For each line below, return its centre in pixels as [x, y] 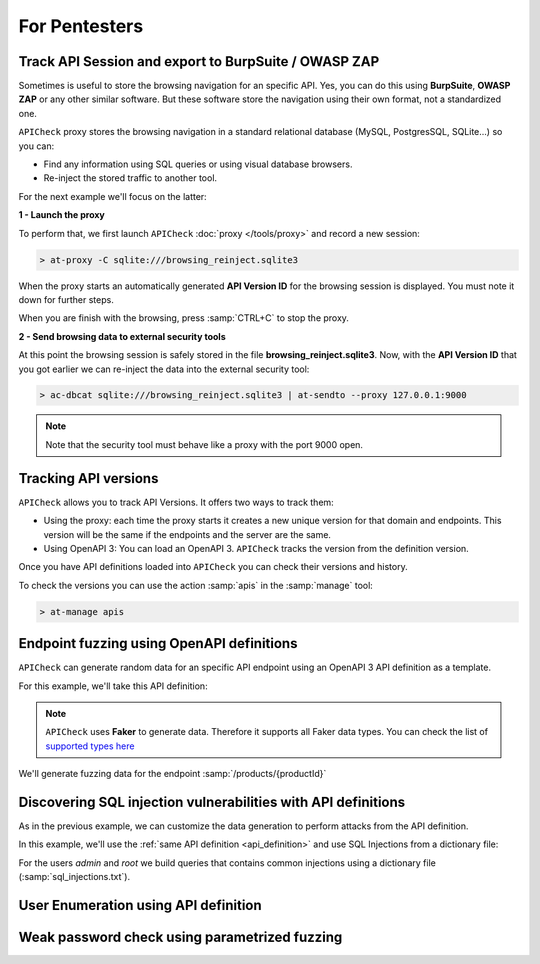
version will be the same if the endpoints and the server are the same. [187, 534]
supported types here [90, 746]
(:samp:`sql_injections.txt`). [74, 877]
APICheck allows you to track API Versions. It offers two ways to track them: [176, 502]
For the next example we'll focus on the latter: [112, 196]
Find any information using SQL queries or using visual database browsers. [198, 164]
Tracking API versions [88, 478]
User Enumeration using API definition [140, 905]
